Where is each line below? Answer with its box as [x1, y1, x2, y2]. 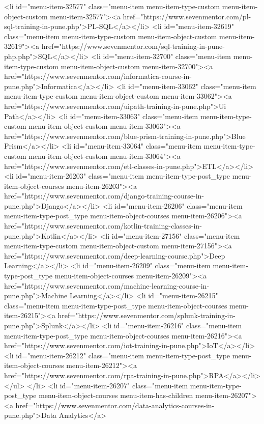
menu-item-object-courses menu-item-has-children [39, 390, 193, 401]
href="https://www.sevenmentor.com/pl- [123, 11, 251, 21]
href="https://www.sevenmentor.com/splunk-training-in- [57, 310, 236, 321]
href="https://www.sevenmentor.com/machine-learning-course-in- [4, 280, 210, 291]
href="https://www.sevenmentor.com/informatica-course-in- [4, 71, 192, 81]
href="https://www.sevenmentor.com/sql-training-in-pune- [41, 41, 225, 51]
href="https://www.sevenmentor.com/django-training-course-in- [4, 190, 204, 201]
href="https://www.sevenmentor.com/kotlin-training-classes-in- [4, 220, 202, 231]
